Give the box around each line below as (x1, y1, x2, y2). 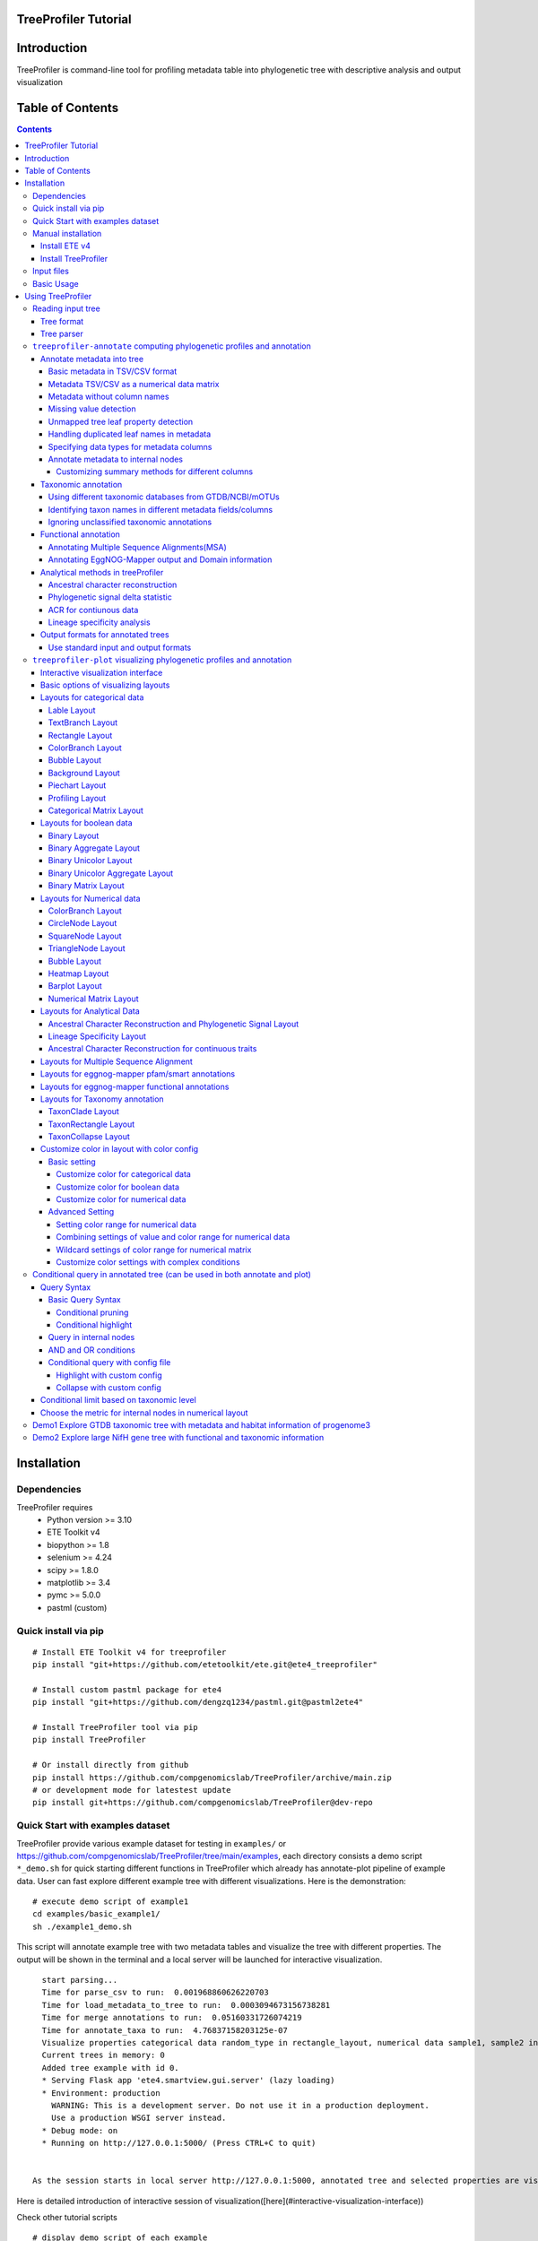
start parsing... (41, 1975, 118, 1986)
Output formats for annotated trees (40, 629, 169, 640)
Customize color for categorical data (56, 1169, 192, 1180)
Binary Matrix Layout (48, 880, 125, 891)
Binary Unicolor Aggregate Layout (48, 868, 174, 878)
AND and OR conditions (48, 1345, 136, 1355)
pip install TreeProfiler (32, 1735, 147, 1745)
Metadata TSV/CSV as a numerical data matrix (48, 378, 220, 389)
